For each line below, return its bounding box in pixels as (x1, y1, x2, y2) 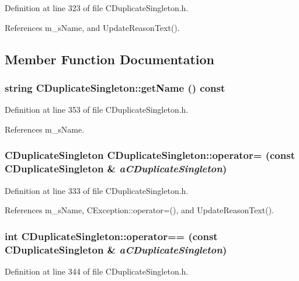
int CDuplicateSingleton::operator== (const (5, 228, 218, 243)
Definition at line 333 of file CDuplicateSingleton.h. (5, 184, 189, 196)
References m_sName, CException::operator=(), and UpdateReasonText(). (5, 204, 274, 216)
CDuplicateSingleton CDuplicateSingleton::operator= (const (5, 148, 295, 162)
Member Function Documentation (5, 50, 215, 68)
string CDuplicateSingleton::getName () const (5, 80, 225, 95)
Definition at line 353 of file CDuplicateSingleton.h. (5, 103, 189, 116)
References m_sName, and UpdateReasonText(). (5, 21, 180, 33)
